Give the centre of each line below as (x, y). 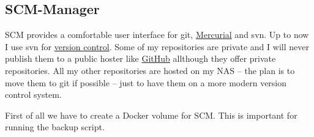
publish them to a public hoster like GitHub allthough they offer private (140, 58)
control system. (33, 94)
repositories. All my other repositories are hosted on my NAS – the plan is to (150, 70)
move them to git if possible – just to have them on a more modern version (146, 82)
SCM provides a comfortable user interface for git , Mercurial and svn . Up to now (157, 35)
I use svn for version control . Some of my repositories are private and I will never (157, 46)
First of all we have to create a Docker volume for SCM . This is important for (151, 115)
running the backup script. (55, 127)
